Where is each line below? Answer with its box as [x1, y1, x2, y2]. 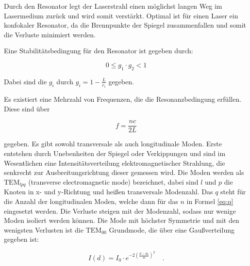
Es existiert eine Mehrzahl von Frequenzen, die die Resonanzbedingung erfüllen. [4, 94, 242, 104]
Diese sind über [4, 103, 50, 113]
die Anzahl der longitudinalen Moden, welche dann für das [4, 196, 178, 206]
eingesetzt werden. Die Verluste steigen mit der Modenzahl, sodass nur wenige [4, 205, 236, 216]
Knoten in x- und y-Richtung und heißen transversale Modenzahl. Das [4, 187, 213, 197]
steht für [220, 187, 246, 197]
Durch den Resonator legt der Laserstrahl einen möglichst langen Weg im [4, 1, 222, 11]
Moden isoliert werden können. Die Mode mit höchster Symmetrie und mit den [4, 215, 239, 225]
